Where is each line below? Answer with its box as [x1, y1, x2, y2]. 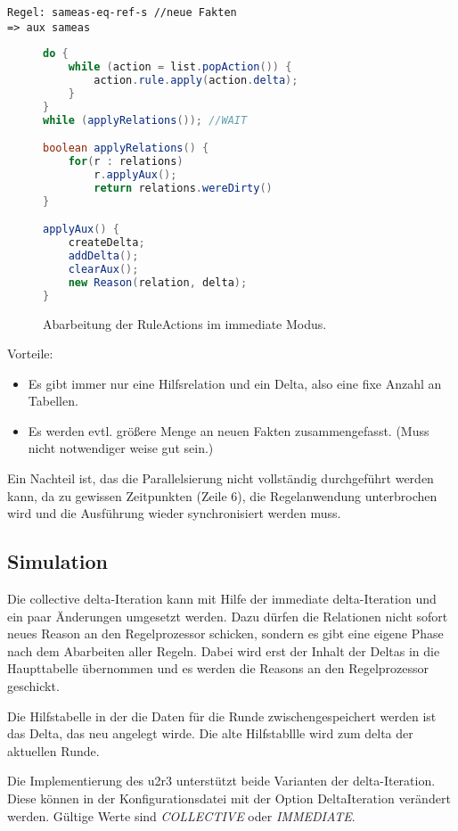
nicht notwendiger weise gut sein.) [28, 439, 214, 457]
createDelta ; [68, 236, 145, 250]
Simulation [7, 547, 109, 575]
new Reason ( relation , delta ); [68, 276, 248, 289]
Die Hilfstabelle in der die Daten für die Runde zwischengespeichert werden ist [7, 706, 437, 725]
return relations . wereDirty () [94, 181, 273, 194]
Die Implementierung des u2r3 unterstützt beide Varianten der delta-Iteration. [7, 771, 436, 790]
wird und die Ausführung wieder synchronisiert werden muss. [7, 504, 341, 522]
